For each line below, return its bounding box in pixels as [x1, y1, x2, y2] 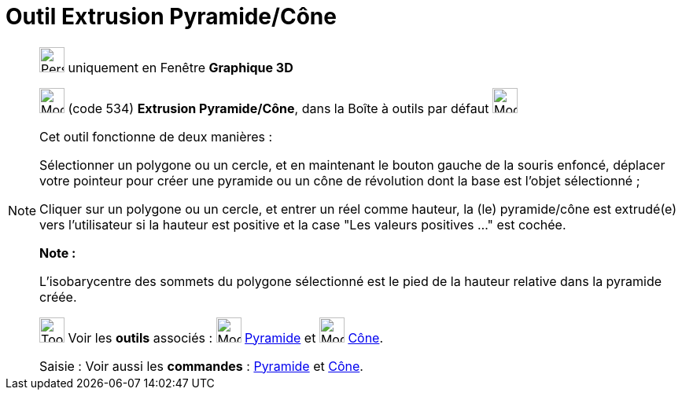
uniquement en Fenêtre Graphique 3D [68, 59, 293, 75]
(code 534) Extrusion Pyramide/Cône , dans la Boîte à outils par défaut [68, 100, 489, 116]
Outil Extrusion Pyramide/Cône [6, 3, 337, 30]
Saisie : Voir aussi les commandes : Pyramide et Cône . [39, 357, 363, 374]
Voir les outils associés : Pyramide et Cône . [68, 329, 384, 346]
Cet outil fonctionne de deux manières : [39, 128, 273, 145]
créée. [39, 288, 77, 305]
